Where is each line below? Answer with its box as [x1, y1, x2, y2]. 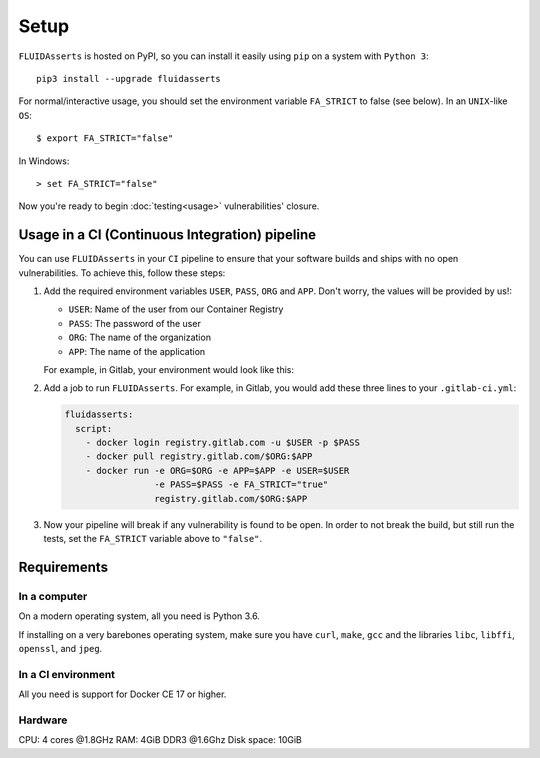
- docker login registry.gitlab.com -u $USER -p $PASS [85, 437, 360, 449]
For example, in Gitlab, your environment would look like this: [43, 363, 295, 375]
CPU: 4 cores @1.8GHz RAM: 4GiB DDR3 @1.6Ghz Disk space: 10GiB [18, 734, 302, 746]
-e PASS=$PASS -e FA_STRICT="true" [153, 479, 329, 490]
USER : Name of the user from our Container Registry [68, 303, 284, 315]
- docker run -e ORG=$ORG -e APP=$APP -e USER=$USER [85, 465, 350, 476]
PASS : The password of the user [68, 317, 202, 329]
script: [75, 423, 113, 434]
